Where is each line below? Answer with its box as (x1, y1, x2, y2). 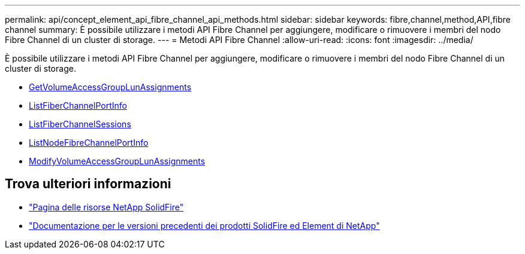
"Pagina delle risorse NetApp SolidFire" (29, 201, 184, 212)
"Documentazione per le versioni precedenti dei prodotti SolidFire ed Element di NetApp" (29, 220, 380, 231)
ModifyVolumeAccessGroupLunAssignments (29, 156, 206, 166)
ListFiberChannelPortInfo (29, 100, 127, 111)
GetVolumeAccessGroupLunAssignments (29, 82, 192, 92)
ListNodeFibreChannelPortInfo (29, 137, 149, 148)
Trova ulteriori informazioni (5, 176, 171, 192)
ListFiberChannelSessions (29, 119, 131, 129)
